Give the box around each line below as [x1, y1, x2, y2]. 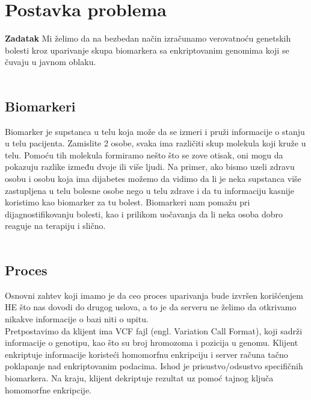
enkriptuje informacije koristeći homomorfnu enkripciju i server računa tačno [5, 348, 288, 360]
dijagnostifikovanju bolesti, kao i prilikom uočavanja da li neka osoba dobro [5, 207, 283, 220]
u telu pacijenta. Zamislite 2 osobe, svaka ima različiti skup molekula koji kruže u [5, 137, 306, 149]
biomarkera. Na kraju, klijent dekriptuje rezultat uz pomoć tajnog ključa [5, 372, 274, 384]
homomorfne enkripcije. [5, 383, 91, 396]
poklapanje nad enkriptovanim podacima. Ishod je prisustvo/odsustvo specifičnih [5, 360, 303, 372]
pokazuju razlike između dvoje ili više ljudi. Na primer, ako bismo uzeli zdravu [5, 160, 295, 173]
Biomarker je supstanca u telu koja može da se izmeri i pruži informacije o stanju [5, 125, 305, 137]
